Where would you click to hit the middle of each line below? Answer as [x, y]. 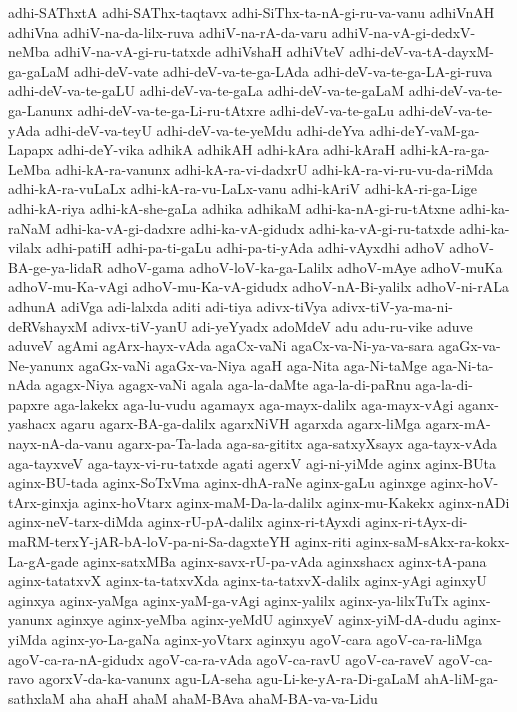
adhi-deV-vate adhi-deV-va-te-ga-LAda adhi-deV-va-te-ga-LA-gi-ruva [283, 70]
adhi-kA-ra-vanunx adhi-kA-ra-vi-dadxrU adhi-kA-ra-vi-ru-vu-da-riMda [274, 168]
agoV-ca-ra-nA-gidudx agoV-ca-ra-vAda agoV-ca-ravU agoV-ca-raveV [221, 658]
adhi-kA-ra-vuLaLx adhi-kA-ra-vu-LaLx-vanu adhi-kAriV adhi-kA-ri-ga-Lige [243, 188]
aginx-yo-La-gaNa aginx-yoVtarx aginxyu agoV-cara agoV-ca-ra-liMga [266, 639]
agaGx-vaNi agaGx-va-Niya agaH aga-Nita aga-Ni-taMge [253, 364]
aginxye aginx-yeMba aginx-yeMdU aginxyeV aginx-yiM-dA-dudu [258, 619]
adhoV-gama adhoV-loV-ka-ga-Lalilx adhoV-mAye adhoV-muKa [305, 266]
